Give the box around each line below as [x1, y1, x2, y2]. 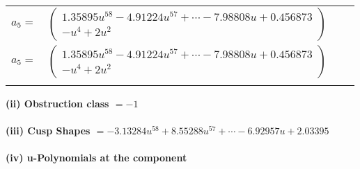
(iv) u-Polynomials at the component [6, 150, 187, 165]
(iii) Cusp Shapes [6, 123, 91, 138]
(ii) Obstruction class [6, 96, 109, 110]
